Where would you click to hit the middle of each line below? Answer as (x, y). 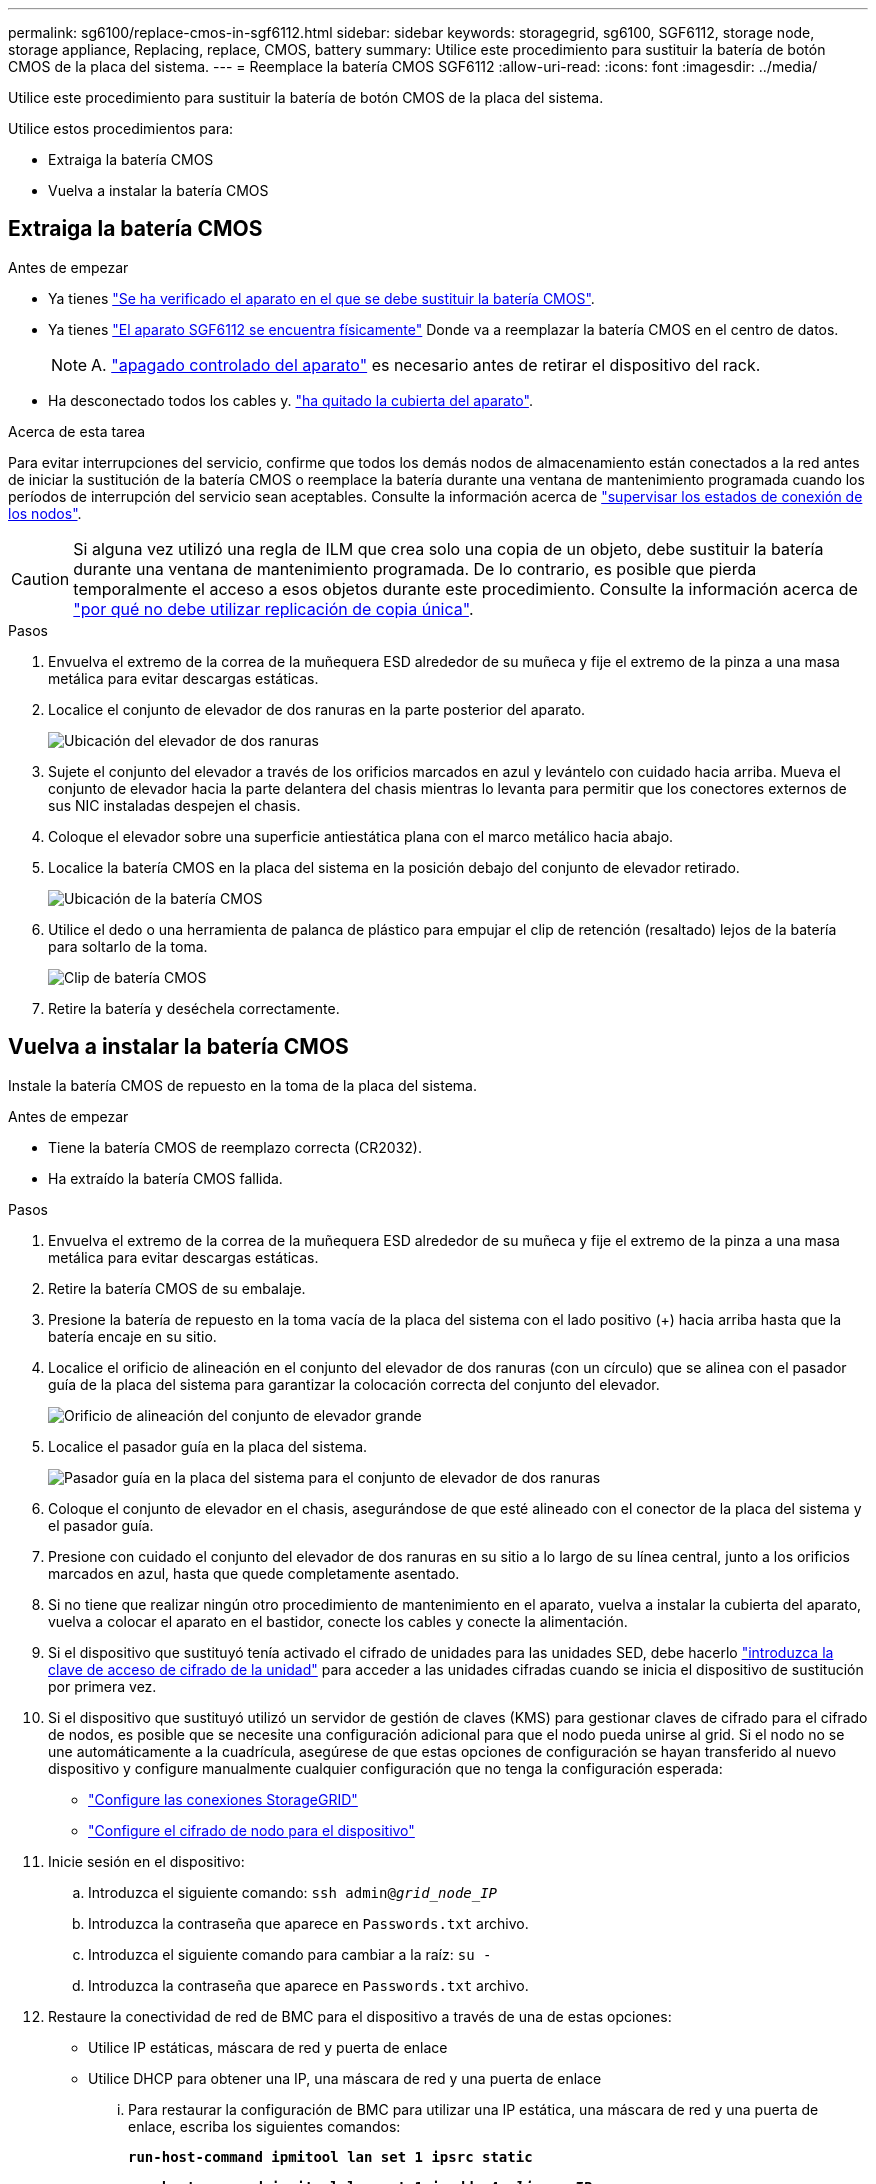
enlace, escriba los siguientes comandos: (264, 2126)
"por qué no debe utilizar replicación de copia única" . (273, 608)
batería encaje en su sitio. (132, 1336)
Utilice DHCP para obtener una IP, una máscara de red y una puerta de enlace (345, 2078)
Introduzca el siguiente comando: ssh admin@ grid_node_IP (293, 1892)
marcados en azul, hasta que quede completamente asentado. (254, 1573)
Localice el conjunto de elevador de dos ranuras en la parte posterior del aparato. (317, 709)
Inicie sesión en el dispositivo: (146, 1861)
